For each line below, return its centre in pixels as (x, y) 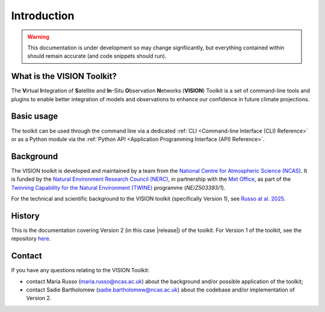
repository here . (31, 239)
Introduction (43, 16)
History (26, 216)
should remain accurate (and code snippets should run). (97, 56)
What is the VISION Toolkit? (64, 76)
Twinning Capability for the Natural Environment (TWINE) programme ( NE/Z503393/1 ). (118, 187)
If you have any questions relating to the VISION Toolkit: (80, 270)
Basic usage (35, 117)
